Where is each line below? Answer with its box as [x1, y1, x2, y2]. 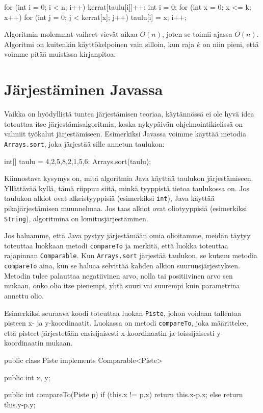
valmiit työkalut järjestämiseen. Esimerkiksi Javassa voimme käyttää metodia [4, 128, 246, 139]
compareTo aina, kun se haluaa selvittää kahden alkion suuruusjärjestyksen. [4, 260, 240, 271]
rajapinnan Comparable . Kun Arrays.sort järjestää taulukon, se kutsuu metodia [4, 250, 257, 261]
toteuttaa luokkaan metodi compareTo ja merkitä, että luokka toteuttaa [4, 240, 228, 250]
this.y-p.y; [4, 399, 36, 409]
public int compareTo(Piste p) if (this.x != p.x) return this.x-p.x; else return [4, 389, 243, 400]
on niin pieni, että [202, 38, 259, 49]
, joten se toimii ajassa [162, 29, 232, 39]
